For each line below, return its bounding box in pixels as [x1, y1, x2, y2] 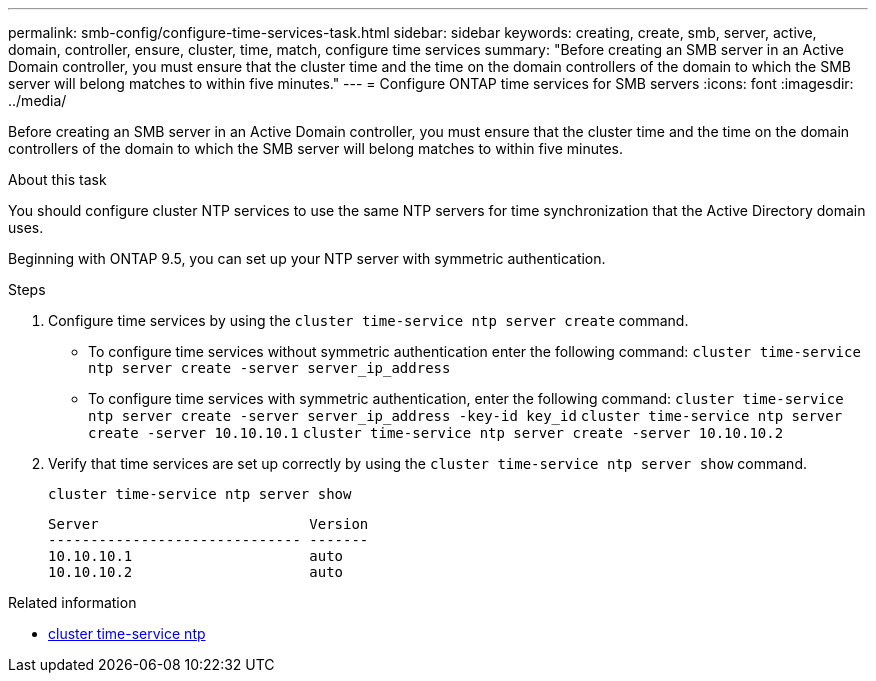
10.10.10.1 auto [48, 548, 344, 564]
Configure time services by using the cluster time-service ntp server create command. [48, 312, 689, 329]
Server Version [48, 516, 369, 532]
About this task [8, 171, 107, 188]
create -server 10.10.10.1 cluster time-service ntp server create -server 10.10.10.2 [88, 425, 784, 441]
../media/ [8, 92, 67, 109]
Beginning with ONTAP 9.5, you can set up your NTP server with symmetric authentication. [8, 250, 606, 267]
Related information [8, 594, 137, 611]
